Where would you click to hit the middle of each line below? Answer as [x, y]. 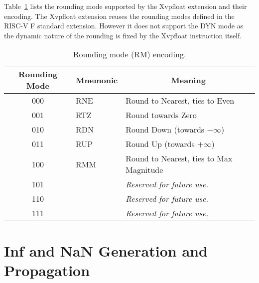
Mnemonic [97, 80]
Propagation [47, 270]
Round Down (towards [165, 130]
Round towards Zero [161, 115]
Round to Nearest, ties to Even [180, 101]
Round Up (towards [160, 144]
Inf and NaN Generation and [106, 250]
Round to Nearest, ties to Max [179, 158]
